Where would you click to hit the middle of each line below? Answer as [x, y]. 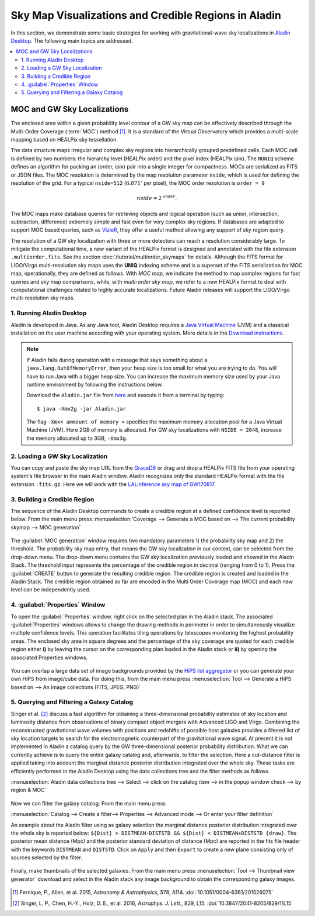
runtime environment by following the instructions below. [95, 384]
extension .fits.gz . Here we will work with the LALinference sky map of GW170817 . [113, 484]
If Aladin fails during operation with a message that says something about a [117, 360]
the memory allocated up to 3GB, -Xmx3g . [77, 438]
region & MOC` [29, 790]
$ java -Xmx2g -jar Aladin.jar [82, 409]
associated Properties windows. [49, 657]
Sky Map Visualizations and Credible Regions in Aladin [146, 15]
